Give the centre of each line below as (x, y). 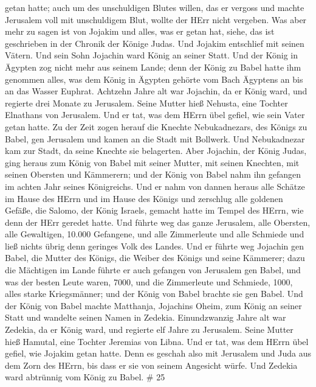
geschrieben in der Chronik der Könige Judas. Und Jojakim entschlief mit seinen (155, 43)
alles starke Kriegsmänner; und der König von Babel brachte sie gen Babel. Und (154, 294)
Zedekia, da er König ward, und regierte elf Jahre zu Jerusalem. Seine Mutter (149, 329)
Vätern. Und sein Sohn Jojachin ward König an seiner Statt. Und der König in (152, 55)
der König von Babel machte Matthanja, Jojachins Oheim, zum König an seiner (153, 305)
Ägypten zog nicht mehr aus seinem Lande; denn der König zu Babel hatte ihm (153, 67)
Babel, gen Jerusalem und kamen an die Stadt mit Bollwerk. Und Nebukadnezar (155, 138)
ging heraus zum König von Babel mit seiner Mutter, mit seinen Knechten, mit (152, 162)
